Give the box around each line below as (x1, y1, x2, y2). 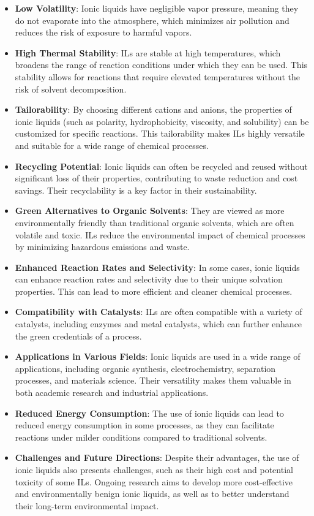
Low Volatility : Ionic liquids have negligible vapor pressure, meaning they (15, 2, 299, 14)
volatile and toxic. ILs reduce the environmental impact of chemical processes (15, 228, 305, 241)
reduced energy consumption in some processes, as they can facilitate (15, 419, 274, 431)
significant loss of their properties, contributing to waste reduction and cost (15, 172, 298, 184)
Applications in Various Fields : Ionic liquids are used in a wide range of (15, 350, 301, 363)
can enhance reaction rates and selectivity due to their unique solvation (15, 273, 283, 286)
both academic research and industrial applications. (15, 386, 209, 399)
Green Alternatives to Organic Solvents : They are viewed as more (15, 204, 285, 217)
